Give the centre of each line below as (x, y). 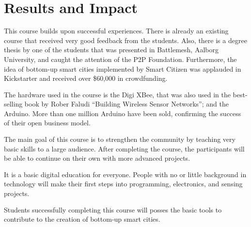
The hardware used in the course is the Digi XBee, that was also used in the (117, 94)
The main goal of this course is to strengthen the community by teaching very (120, 139)
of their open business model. (47, 123)
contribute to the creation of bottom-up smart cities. (82, 219)
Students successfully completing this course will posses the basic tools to (113, 209)
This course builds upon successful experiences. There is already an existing (116, 31)
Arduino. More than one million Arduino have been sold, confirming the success (123, 113)
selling (13, 104)
